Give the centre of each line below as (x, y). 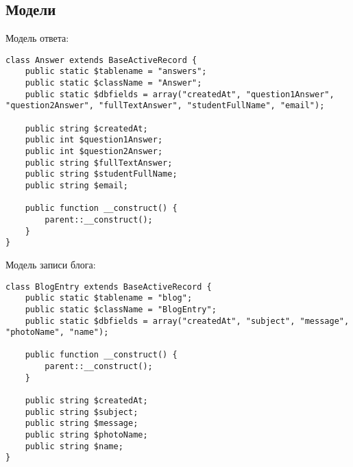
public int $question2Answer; (94, 152)
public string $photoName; (86, 435)
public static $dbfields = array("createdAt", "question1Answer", (180, 94)
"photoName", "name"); (57, 332)
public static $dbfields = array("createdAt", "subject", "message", (187, 321)
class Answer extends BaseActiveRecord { (101, 60)
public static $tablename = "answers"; (116, 72)
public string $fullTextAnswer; (99, 163)
